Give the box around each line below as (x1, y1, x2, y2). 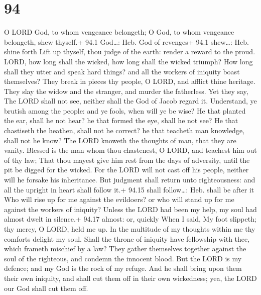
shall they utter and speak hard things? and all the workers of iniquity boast (4, 66, 240, 76)
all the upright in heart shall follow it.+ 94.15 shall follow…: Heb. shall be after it (4, 184, 254, 194)
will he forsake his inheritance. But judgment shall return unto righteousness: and (4, 174, 255, 185)
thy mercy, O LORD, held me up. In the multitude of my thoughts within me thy (4, 224, 255, 234)
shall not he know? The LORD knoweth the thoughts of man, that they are (4, 135, 236, 145)
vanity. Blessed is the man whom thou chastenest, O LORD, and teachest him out (4, 145, 257, 155)
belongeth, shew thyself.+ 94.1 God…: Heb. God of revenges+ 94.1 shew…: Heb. (4, 36, 249, 47)
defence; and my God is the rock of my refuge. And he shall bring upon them (4, 263, 242, 273)
